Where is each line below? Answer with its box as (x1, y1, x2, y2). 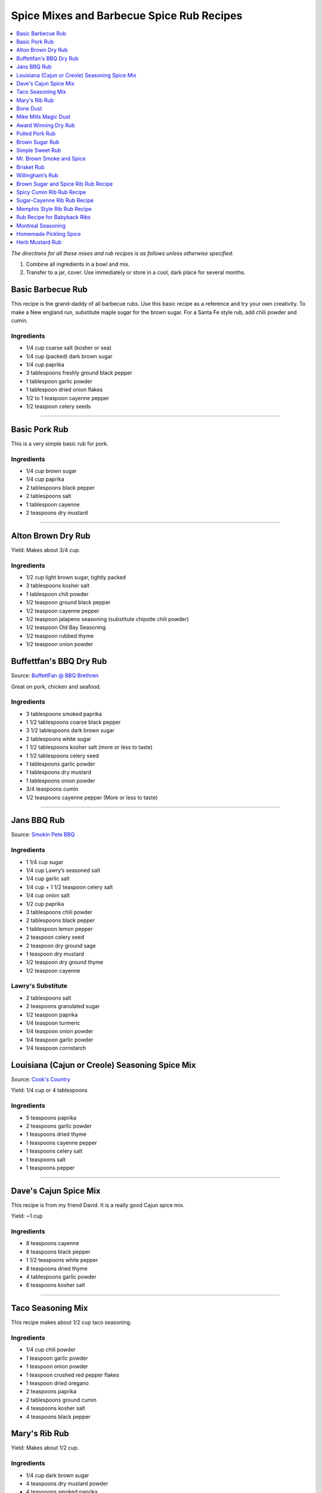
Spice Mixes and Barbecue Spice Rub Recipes (11, 9, 243, 22)
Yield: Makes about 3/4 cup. (11, 546, 80, 554)
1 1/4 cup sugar (26, 858, 64, 865)
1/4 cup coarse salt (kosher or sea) (26, 344, 112, 352)
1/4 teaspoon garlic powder (26, 1036, 94, 1043)
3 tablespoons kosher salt (26, 582, 89, 589)
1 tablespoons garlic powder (26, 760, 95, 767)
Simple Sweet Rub (16, 147, 61, 154)
